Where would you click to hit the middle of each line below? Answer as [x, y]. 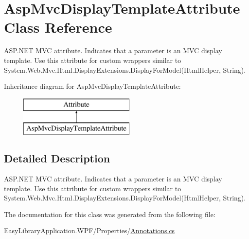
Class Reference [58, 27]
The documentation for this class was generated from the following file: [110, 214]
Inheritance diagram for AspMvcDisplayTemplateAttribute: [92, 86]
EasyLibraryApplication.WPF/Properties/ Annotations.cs [89, 230]
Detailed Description [57, 158]
